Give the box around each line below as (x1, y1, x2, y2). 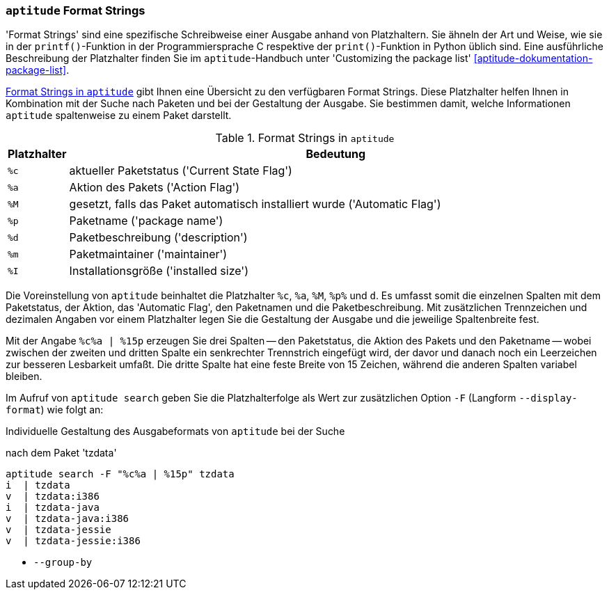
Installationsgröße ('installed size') (69, 264, 248, 278)
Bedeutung (306, 147, 366, 161)
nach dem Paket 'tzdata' (6, 447, 117, 459)
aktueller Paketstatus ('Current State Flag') (69, 164, 292, 178)
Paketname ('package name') (69, 214, 223, 228)
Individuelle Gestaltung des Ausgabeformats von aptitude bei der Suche (6, 425, 345, 438)
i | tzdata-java (6, 502, 100, 514)
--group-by (33, 557, 93, 569)
